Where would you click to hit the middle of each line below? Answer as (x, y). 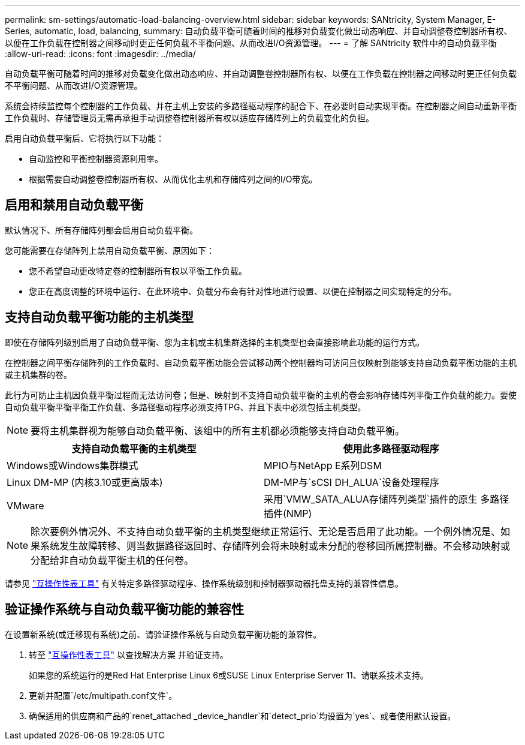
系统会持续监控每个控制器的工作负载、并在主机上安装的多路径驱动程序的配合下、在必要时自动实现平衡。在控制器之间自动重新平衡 (261, 106)
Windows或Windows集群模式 (73, 465)
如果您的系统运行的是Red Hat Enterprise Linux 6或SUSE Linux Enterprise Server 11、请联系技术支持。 (229, 675)
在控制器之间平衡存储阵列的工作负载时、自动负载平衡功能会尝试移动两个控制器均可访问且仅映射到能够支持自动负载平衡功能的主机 (261, 362)
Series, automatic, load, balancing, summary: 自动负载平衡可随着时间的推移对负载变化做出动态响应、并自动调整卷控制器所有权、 (259, 31)
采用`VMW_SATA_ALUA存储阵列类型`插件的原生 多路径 (387, 499)
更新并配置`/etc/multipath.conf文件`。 (103, 695)
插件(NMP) (288, 513)
